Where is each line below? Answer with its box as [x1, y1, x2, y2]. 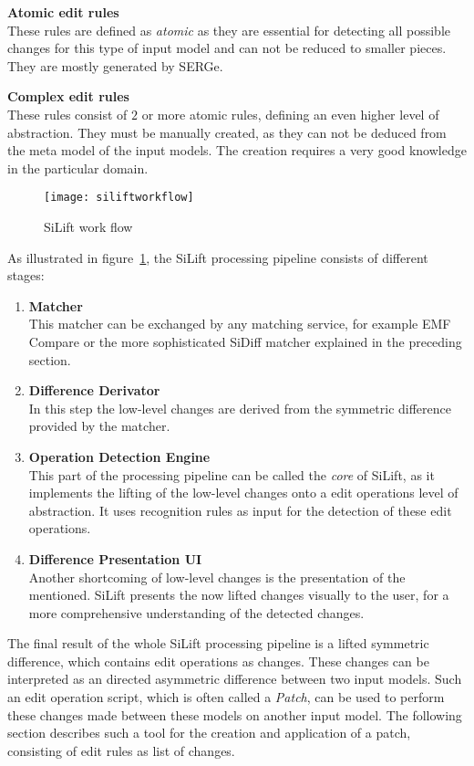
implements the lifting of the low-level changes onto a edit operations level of [28, 483, 459, 502]
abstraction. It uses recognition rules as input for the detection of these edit [28, 500, 452, 519]
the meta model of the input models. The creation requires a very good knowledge [7, 141, 467, 160]
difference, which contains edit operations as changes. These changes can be [7, 651, 429, 670]
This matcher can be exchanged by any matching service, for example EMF [28, 314, 451, 333]
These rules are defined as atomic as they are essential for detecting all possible [7, 20, 450, 39]
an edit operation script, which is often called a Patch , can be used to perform [7, 687, 445, 707]
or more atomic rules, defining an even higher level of [141, 104, 439, 123]
